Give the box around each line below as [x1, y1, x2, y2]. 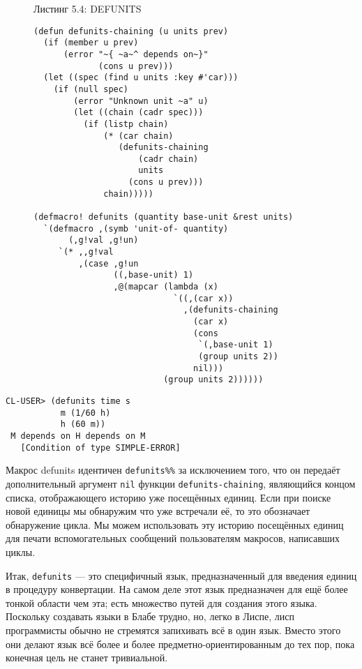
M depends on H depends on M [10, 430, 146, 441]
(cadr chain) [138, 153, 199, 164]
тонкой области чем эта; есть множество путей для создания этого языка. [6, 595, 317, 610]
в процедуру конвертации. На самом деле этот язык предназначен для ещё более [6, 582, 348, 596]
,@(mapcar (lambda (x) [113, 282, 218, 292]
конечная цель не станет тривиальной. [6, 650, 168, 665]
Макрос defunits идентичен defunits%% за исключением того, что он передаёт [6, 463, 340, 477]
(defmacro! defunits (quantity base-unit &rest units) [33, 212, 294, 223]
